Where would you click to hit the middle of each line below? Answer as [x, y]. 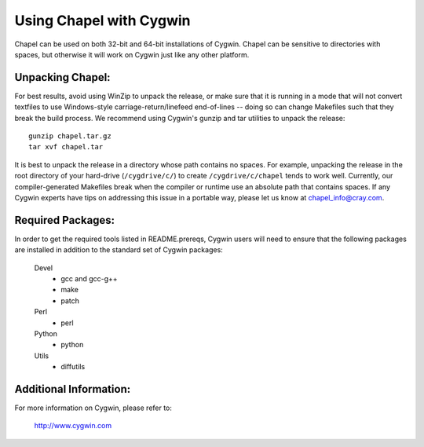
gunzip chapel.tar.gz [70, 136]
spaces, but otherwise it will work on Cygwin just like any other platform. [132, 54]
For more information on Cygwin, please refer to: [93, 408]
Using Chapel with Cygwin [102, 20]
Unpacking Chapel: [62, 77]
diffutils [73, 367]
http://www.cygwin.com [73, 426]
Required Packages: [65, 220]
